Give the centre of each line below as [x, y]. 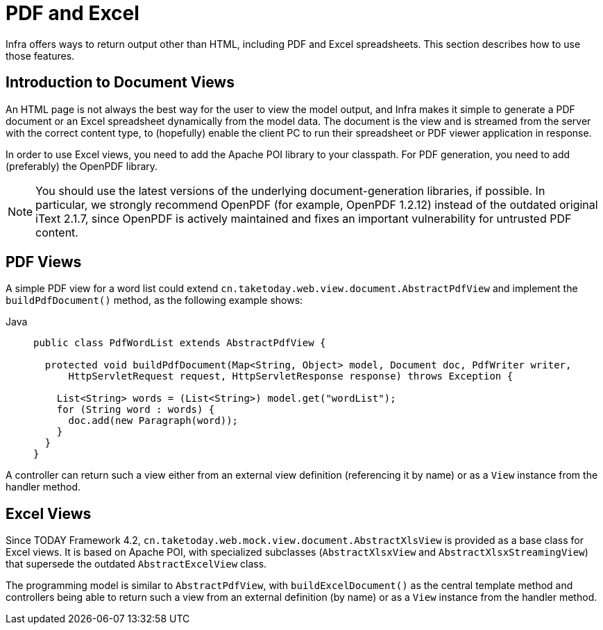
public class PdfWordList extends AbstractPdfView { [180, 343]
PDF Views [44, 262]
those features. [40, 56]
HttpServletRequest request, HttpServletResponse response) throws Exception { [291, 376]
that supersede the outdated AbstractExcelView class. [136, 564]
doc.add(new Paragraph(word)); [153, 421]
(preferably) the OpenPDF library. [82, 166]
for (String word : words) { [136, 410]
